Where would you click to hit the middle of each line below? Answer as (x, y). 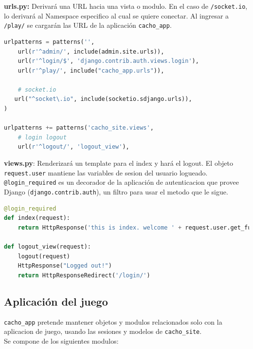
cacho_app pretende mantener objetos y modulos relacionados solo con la (113, 321)
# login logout (42, 137)
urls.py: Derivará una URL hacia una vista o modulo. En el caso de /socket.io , (126, 6)
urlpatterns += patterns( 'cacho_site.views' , (79, 128)
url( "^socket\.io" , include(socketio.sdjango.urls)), (103, 99)
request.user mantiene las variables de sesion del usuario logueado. (106, 172)
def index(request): (37, 218)
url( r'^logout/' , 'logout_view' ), (73, 147)
